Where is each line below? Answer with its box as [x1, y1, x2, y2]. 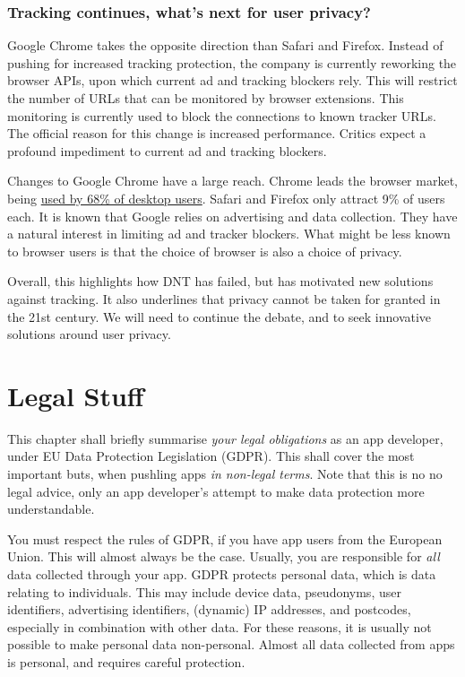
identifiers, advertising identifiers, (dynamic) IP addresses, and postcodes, [7, 600, 411, 619]
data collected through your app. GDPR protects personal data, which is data [7, 565, 436, 583]
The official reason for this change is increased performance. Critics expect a [7, 124, 426, 143]
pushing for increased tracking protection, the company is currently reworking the [7, 53, 457, 72]
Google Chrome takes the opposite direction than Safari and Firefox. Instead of [7, 36, 443, 55]
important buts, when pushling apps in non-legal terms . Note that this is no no [7, 464, 443, 483]
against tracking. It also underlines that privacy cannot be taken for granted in [7, 289, 441, 308]
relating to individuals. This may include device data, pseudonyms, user [7, 582, 401, 601]
